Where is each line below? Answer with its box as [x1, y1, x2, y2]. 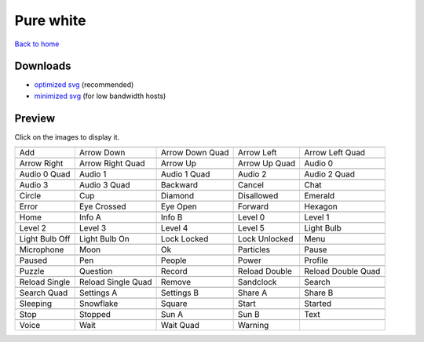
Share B [303, 287, 334, 298]
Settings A [79, 287, 118, 298]
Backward [161, 180, 199, 191]
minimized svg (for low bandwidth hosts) [34, 91, 166, 100]
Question [79, 266, 113, 277]
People [161, 255, 188, 266]
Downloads [14, 60, 71, 73]
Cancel [237, 180, 265, 191]
